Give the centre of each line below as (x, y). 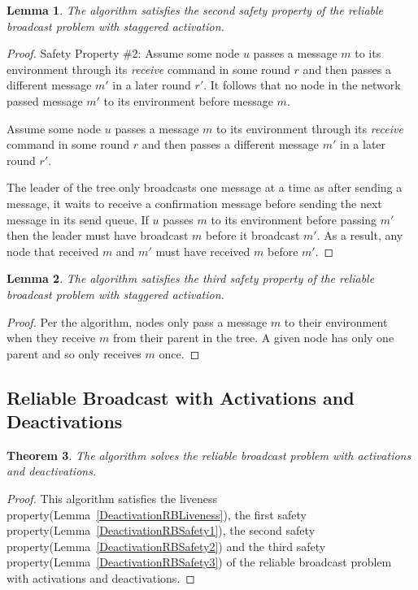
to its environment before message (188, 100)
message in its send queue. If (78, 219)
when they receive (51, 338)
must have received (203, 251)
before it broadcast (253, 235)
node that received (53, 251)
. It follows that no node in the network (302, 85)
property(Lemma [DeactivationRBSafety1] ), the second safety (161, 530)
